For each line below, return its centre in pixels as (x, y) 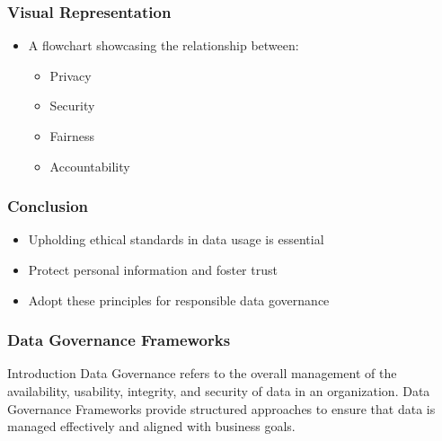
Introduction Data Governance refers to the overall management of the (202, 373)
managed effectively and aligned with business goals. (151, 426)
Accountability (90, 166)
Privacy (71, 75)
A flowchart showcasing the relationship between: (164, 45)
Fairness (72, 136)
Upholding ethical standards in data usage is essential (176, 239)
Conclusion (48, 206)
